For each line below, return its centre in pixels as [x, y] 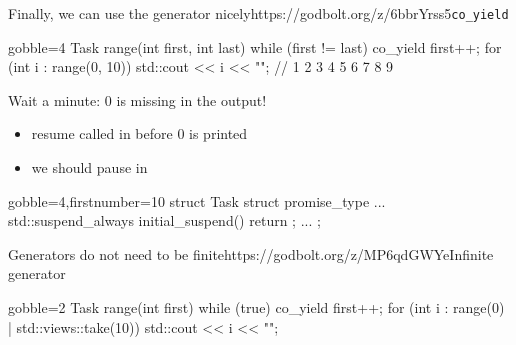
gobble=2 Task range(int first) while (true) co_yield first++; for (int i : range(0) [256, 307]
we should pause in [89, 167]
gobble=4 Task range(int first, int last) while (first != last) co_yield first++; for [255, 46]
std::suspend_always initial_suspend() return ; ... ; [164, 220]
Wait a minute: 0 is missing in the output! [137, 99]
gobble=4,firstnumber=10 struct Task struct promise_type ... [197, 200]
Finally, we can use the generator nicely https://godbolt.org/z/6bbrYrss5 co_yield [258, 13]
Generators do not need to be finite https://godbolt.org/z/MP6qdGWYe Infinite [251, 253]
